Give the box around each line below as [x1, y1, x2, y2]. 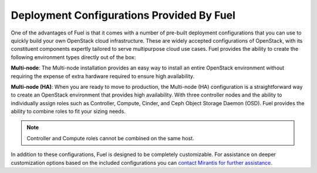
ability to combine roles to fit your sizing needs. [11, 108, 126, 115]
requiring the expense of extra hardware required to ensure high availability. [11, 72, 195, 79]
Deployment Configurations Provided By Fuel [11, 9, 236, 22]
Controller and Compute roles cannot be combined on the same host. [26, 134, 194, 141]
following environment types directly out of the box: [11, 53, 136, 61]
